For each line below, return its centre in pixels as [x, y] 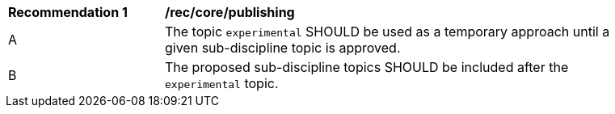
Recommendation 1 [68, 12]
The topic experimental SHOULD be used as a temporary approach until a [388, 32]
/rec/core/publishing [230, 12]
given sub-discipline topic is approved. [283, 48]
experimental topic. [222, 83]
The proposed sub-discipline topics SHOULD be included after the [367, 67]
